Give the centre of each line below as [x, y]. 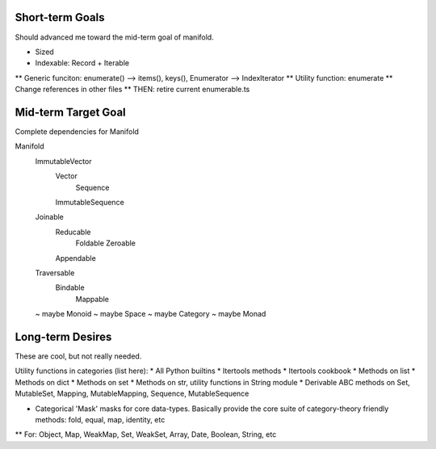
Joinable [50, 217]
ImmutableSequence [90, 202]
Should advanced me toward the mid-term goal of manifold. [114, 37]
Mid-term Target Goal [71, 112]
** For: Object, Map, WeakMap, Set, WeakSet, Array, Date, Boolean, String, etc [146, 434]
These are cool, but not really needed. [78, 356]
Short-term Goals [60, 17]
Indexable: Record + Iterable [82, 63]
